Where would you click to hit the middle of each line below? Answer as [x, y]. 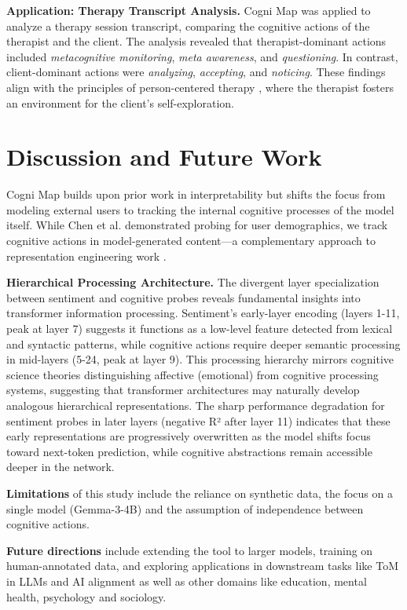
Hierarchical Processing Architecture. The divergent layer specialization [193, 282]
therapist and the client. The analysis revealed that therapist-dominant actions [196, 41]
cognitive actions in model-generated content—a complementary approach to [191, 241]
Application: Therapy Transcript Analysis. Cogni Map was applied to [189, 10]
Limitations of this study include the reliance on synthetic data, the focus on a [200, 493]
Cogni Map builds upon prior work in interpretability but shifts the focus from [196, 194]
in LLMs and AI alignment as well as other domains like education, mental [187, 581]
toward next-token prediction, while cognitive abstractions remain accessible [189, 451]
